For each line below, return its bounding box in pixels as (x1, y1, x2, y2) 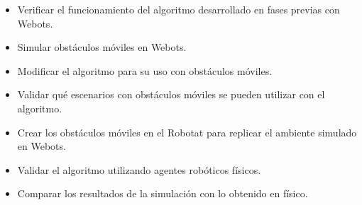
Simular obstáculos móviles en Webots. (17, 40, 187, 54)
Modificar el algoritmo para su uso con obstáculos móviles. (17, 63, 273, 78)
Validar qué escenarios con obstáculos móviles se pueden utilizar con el (17, 87, 325, 102)
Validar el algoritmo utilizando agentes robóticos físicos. (17, 162, 261, 177)
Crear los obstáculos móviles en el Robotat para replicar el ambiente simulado (17, 124, 357, 139)
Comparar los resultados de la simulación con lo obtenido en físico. (17, 186, 308, 201)
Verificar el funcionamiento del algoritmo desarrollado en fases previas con (17, 2, 340, 16)
